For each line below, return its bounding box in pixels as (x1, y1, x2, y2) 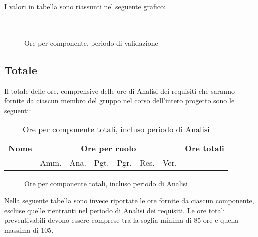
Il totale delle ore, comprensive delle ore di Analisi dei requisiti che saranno (4, 85, 235, 96)
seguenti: (4, 105, 31, 115)
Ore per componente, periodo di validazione (24, 37, 158, 48)
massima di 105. (4, 224, 54, 235)
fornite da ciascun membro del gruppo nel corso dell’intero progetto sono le (4, 95, 235, 106)
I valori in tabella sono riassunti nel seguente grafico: (4, 1, 166, 11)
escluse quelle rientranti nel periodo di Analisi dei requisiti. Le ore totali (4, 205, 225, 215)
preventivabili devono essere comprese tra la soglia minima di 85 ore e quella (4, 215, 239, 225)
